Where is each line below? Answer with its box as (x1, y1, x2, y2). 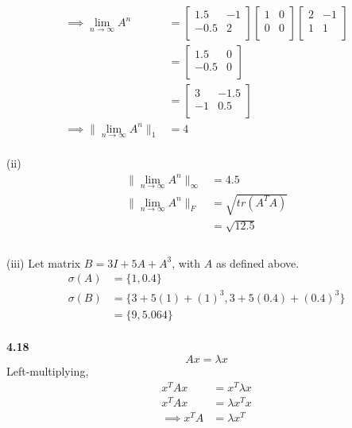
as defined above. (215, 254, 300, 271)
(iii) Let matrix (6, 254, 81, 271)
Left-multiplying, (6, 362, 89, 379)
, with (172, 254, 201, 271)
